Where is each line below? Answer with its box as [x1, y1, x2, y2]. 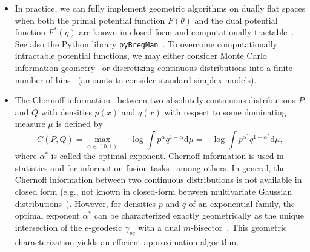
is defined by [56, 117, 103, 130]
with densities [41, 105, 92, 118]
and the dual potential [194, 13, 278, 26]
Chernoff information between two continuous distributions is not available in [15, 173, 302, 186]
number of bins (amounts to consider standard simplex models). [15, 73, 257, 86]
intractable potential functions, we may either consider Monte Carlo [15, 49, 267, 62]
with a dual [138, 220, 181, 233]
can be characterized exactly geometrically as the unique [94, 209, 305, 222]
